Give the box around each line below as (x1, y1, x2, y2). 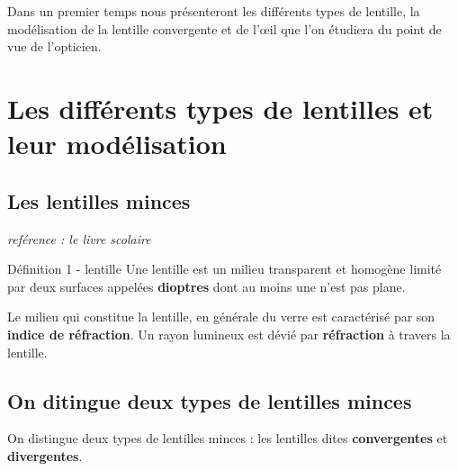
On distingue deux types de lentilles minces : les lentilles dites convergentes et (7, 429, 448, 448)
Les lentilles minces (7, 186, 191, 214)
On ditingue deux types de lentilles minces (7, 386, 412, 414)
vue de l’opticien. (7, 37, 102, 56)
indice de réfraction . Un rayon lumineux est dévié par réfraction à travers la (7, 324, 451, 343)
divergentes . (7, 446, 83, 465)
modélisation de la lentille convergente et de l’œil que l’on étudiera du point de (7, 19, 442, 38)
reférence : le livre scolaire (7, 229, 151, 248)
